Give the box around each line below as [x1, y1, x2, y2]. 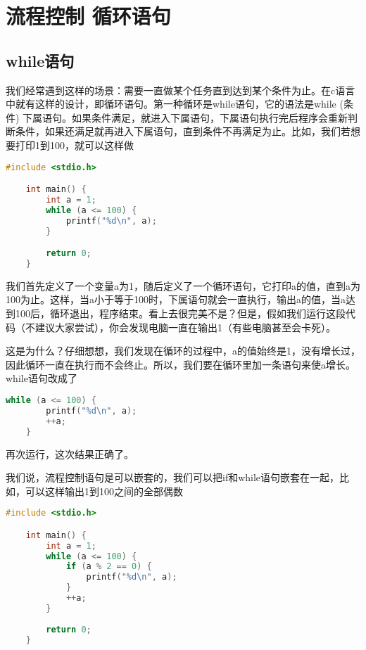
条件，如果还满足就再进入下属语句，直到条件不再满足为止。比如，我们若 [15, 124, 351, 139]
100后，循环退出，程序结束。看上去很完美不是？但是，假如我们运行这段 [15, 306, 346, 321]
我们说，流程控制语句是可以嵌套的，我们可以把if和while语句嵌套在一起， [6, 470, 340, 485]
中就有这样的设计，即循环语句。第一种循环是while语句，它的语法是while [6, 96, 336, 111]
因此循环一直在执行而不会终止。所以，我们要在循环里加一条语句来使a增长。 [6, 357, 355, 371]
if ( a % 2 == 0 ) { [65, 561, 152, 572]
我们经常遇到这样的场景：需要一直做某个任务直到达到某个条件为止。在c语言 [6, 82, 355, 97]
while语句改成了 [6, 371, 77, 385]
